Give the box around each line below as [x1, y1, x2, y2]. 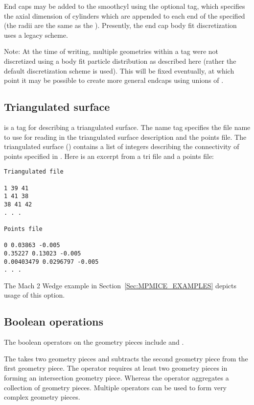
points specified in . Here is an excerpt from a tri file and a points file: [4, 151, 214, 161]
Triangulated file [4, 168, 64, 176]
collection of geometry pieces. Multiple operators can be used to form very [4, 382, 227, 392]
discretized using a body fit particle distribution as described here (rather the [4, 55, 236, 66]
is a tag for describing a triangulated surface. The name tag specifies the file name [4, 122, 251, 132]
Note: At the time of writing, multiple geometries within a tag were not [4, 46, 219, 56]
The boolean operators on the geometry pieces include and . [4, 337, 184, 347]
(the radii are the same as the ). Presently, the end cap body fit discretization [4, 20, 237, 30]
